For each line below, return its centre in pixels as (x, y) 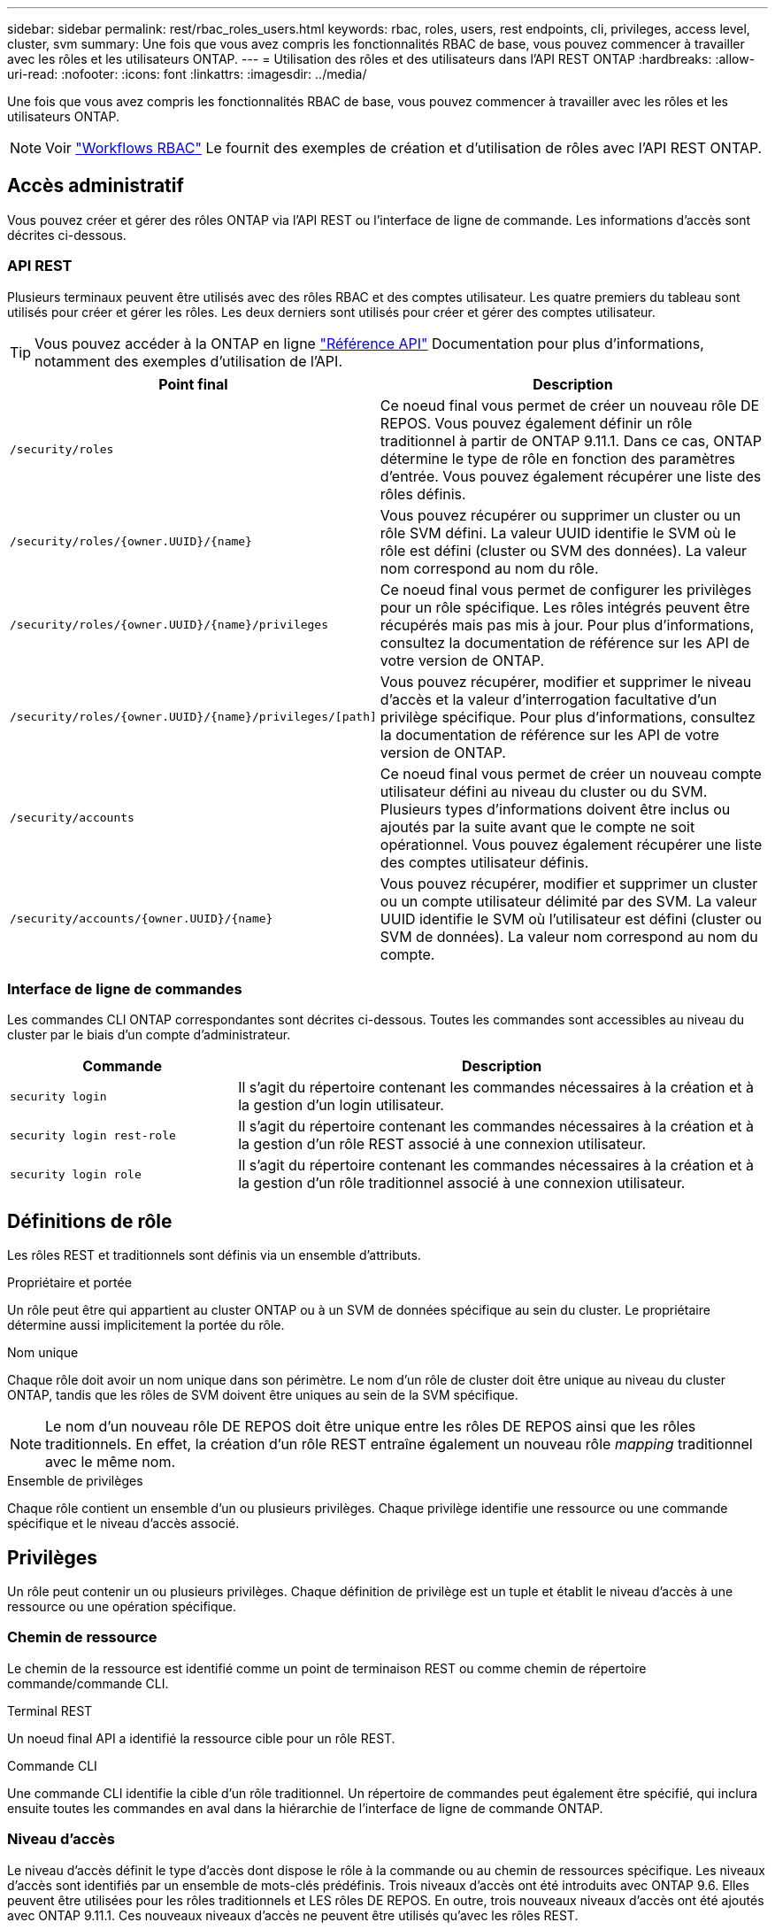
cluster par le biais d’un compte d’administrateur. (149, 1035)
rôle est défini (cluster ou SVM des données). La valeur (563, 550)
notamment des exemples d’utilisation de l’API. (188, 361)
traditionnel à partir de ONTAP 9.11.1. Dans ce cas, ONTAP (571, 440)
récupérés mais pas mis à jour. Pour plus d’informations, (567, 625)
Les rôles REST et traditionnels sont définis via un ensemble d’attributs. (214, 1255)
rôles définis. (423, 494)
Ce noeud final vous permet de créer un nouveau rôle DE (570, 405)
